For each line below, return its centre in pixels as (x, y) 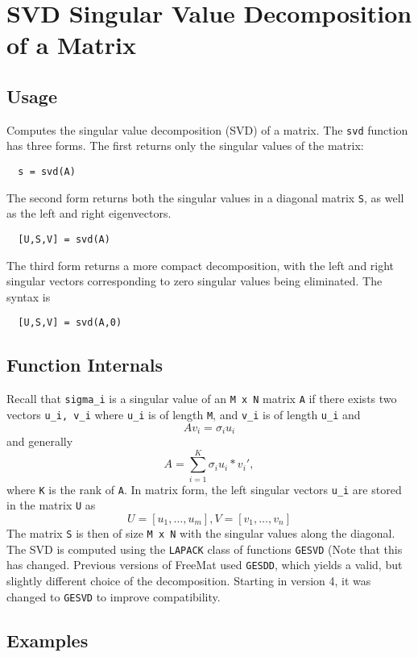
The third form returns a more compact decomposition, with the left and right (201, 265)
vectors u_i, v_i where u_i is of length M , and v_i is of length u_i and (184, 414)
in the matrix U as (51, 505)
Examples (48, 640)
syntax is (29, 296)
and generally (40, 441)
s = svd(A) (47, 172)
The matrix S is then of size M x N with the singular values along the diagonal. (201, 533)
